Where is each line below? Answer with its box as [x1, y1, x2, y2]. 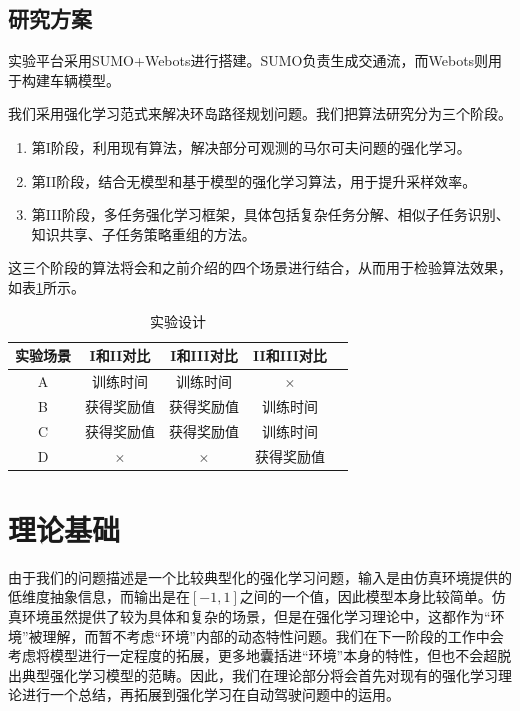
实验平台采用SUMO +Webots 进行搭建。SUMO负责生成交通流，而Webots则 [8, 50, 489, 71]
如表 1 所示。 [8, 276, 85, 297]
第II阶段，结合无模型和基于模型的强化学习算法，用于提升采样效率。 [31, 170, 477, 191]
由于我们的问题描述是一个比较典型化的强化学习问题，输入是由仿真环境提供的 [8, 566, 512, 587]
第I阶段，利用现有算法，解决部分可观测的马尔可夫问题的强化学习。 [31, 136, 471, 157]
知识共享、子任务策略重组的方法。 [31, 223, 256, 244]
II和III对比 [253, 345, 327, 366]
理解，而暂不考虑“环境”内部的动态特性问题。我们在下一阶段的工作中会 [42, 625, 504, 646]
